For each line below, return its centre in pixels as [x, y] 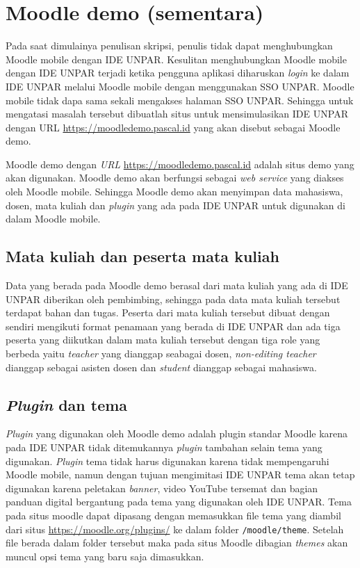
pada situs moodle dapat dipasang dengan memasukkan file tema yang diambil [173, 515]
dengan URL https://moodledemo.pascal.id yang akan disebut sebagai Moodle [173, 127]
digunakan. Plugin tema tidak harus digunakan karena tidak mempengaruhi [167, 461]
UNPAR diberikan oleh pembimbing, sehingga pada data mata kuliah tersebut [173, 299]
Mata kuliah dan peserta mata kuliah [142, 256]
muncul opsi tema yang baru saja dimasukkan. [105, 556]
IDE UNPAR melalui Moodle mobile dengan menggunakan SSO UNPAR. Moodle [180, 86]
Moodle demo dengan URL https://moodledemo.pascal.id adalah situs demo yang [180, 164]
